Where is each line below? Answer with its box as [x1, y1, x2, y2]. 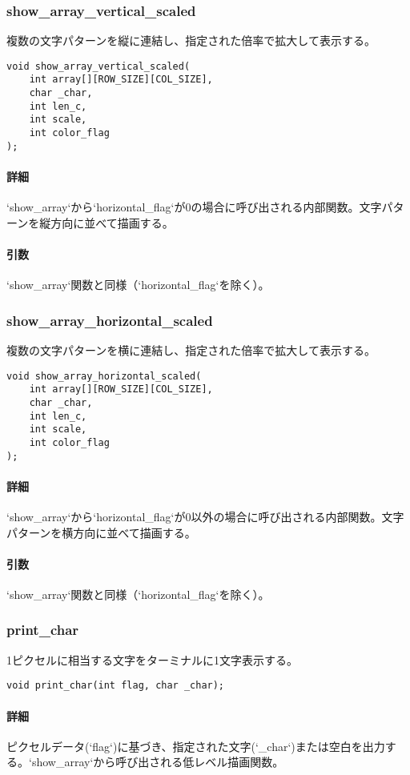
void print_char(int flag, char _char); [6, 680, 225, 692]
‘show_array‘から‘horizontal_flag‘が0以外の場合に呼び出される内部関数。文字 [6, 508, 404, 524]
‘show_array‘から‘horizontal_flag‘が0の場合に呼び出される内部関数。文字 [6, 199, 382, 215]
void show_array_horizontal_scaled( [6, 370, 202, 382]
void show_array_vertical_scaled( [6, 60, 191, 72]
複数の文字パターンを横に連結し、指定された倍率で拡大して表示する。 [6, 342, 376, 358]
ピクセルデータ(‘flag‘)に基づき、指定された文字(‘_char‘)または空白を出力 [6, 737, 385, 754]
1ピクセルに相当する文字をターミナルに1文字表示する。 [6, 651, 298, 668]
